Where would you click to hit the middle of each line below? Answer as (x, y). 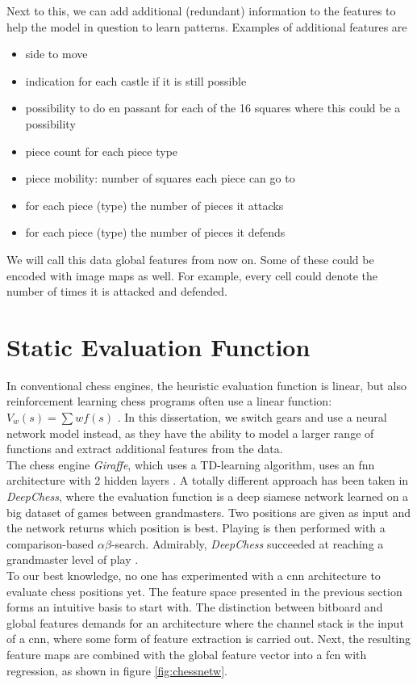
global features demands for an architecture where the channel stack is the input (205, 622)
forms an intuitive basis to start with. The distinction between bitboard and (195, 607)
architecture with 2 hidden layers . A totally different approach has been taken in (208, 480)
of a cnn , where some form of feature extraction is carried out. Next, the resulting (209, 639)
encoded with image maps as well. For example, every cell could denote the (192, 275)
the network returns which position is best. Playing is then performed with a (196, 528)
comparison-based (50, 543)
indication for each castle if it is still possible (136, 80)
